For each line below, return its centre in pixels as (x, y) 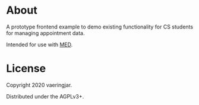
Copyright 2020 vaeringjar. (39, 85)
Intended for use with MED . (40, 44)
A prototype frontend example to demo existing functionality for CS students (100, 27)
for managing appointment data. (45, 33)
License (26, 69)
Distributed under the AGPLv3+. (45, 96)
